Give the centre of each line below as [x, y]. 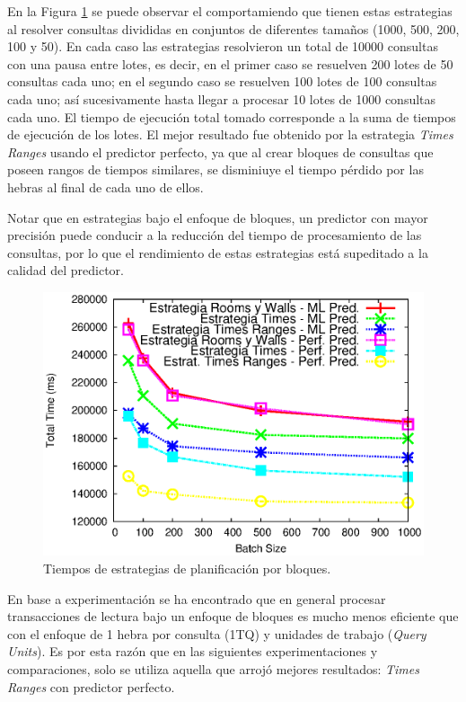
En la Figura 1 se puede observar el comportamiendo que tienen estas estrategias [230, 11]
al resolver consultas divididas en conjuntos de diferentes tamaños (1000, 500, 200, [233, 28]
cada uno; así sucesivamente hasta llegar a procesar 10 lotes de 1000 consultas [222, 98]
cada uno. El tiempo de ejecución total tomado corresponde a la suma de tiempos [232, 116]
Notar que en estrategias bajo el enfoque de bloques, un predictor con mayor [218, 217]
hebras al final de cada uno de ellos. [106, 187]
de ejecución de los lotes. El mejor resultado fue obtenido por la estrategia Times [230, 134]
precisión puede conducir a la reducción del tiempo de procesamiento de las [215, 235]
